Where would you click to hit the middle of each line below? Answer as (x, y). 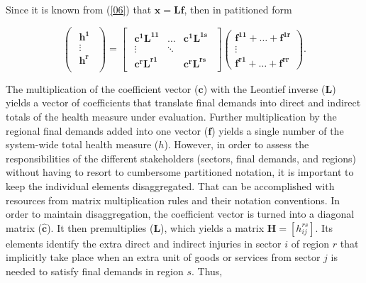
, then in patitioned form (238, 9)
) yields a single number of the (278, 130)
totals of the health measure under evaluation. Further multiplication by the (171, 116)
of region (310, 243)
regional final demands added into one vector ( (107, 130)
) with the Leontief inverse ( (264, 88)
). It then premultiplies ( (100, 227)
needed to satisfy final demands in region (95, 271)
